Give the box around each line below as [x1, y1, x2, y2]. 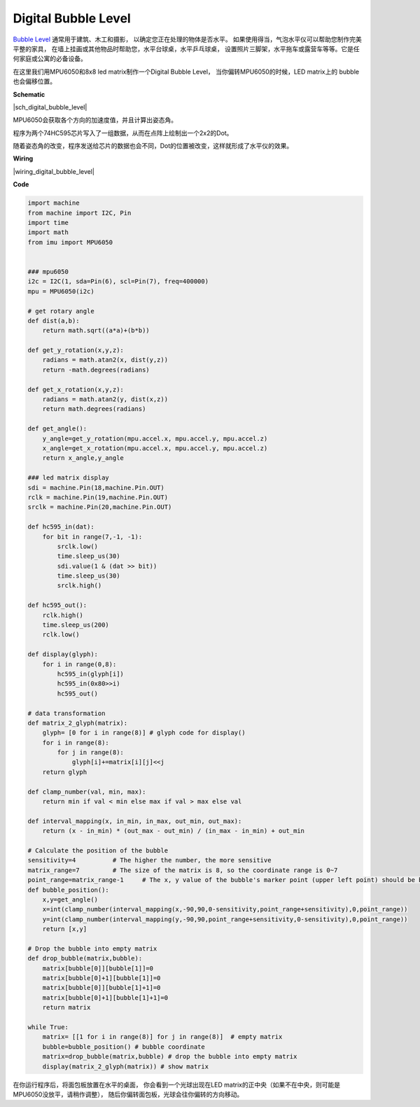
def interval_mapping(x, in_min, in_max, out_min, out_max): [27, 817, 242, 825]
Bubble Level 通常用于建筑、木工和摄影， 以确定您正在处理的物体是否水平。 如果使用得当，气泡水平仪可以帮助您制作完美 [13, 35, 362, 43]
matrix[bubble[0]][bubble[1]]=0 [42, 964, 154, 972]
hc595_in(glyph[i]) [57, 670, 124, 678]
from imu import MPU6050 [27, 238, 113, 246]
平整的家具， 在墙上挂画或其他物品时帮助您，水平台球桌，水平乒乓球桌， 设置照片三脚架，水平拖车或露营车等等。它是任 [13, 44, 360, 53]
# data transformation [27, 709, 106, 717]
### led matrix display [27, 474, 110, 482]
